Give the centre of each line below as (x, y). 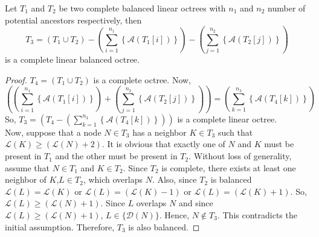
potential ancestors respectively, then (73, 20)
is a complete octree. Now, (142, 79)
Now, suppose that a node (53, 132)
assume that (27, 167)
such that (235, 132)
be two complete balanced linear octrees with (142, 8)
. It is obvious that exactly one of (163, 144)
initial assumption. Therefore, (60, 226)
